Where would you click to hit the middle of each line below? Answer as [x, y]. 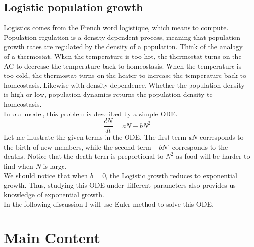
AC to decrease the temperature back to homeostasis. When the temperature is [123, 66]
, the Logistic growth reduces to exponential [171, 175]
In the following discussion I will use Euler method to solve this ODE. [109, 204]
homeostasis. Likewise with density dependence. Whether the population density [124, 85]
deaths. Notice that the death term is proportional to [84, 156]
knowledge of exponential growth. [54, 194]
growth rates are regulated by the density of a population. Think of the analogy [123, 47]
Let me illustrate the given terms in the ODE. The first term [95, 137]
